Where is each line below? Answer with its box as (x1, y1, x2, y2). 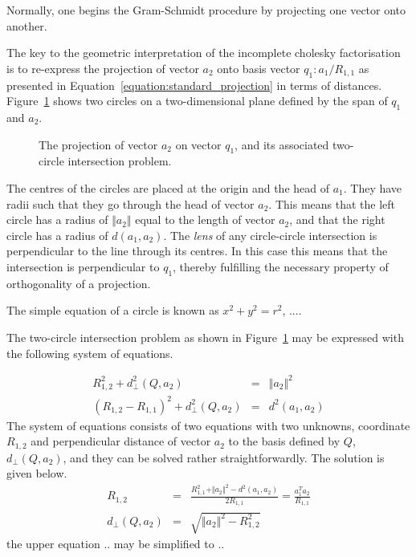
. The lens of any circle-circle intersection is (163, 226, 377, 243)
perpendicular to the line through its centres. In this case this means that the (6, 242, 388, 259)
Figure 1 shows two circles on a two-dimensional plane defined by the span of (6, 92, 388, 109)
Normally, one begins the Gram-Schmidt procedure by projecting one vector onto (6, 2, 406, 18)
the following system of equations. (6, 344, 173, 361)
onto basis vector (217, 59, 300, 76)
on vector (175, 136, 222, 152)
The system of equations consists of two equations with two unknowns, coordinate (6, 417, 410, 433)
